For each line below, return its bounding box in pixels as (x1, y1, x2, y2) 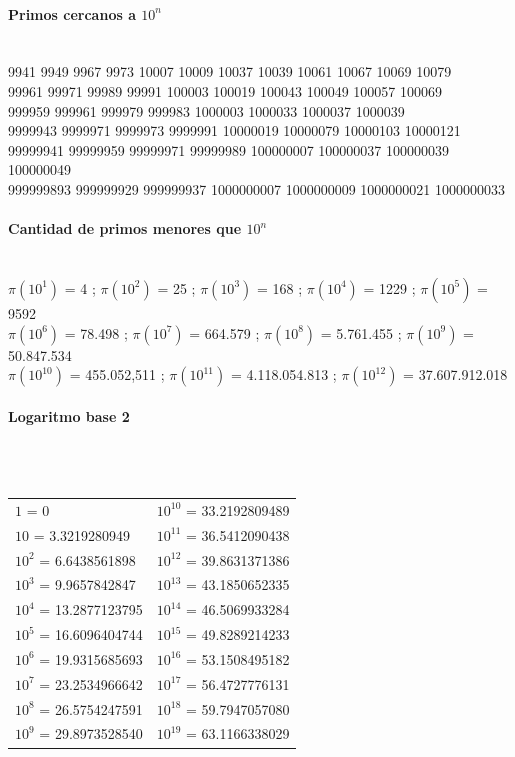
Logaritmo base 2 (8, 405, 130, 426)
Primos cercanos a (8, 3, 136, 24)
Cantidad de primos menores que (8, 218, 242, 239)
